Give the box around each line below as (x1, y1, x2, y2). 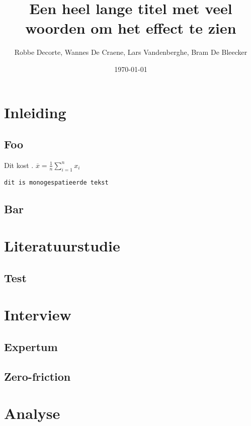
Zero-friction (4, 368, 71, 384)
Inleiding (4, 102, 66, 122)
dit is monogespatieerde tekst (4, 179, 109, 186)
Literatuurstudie (4, 235, 120, 256)
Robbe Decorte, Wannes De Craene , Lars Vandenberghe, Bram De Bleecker (14, 47, 247, 57)
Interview (4, 304, 71, 325)
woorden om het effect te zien (25, 18, 236, 38)
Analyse (4, 403, 60, 423)
